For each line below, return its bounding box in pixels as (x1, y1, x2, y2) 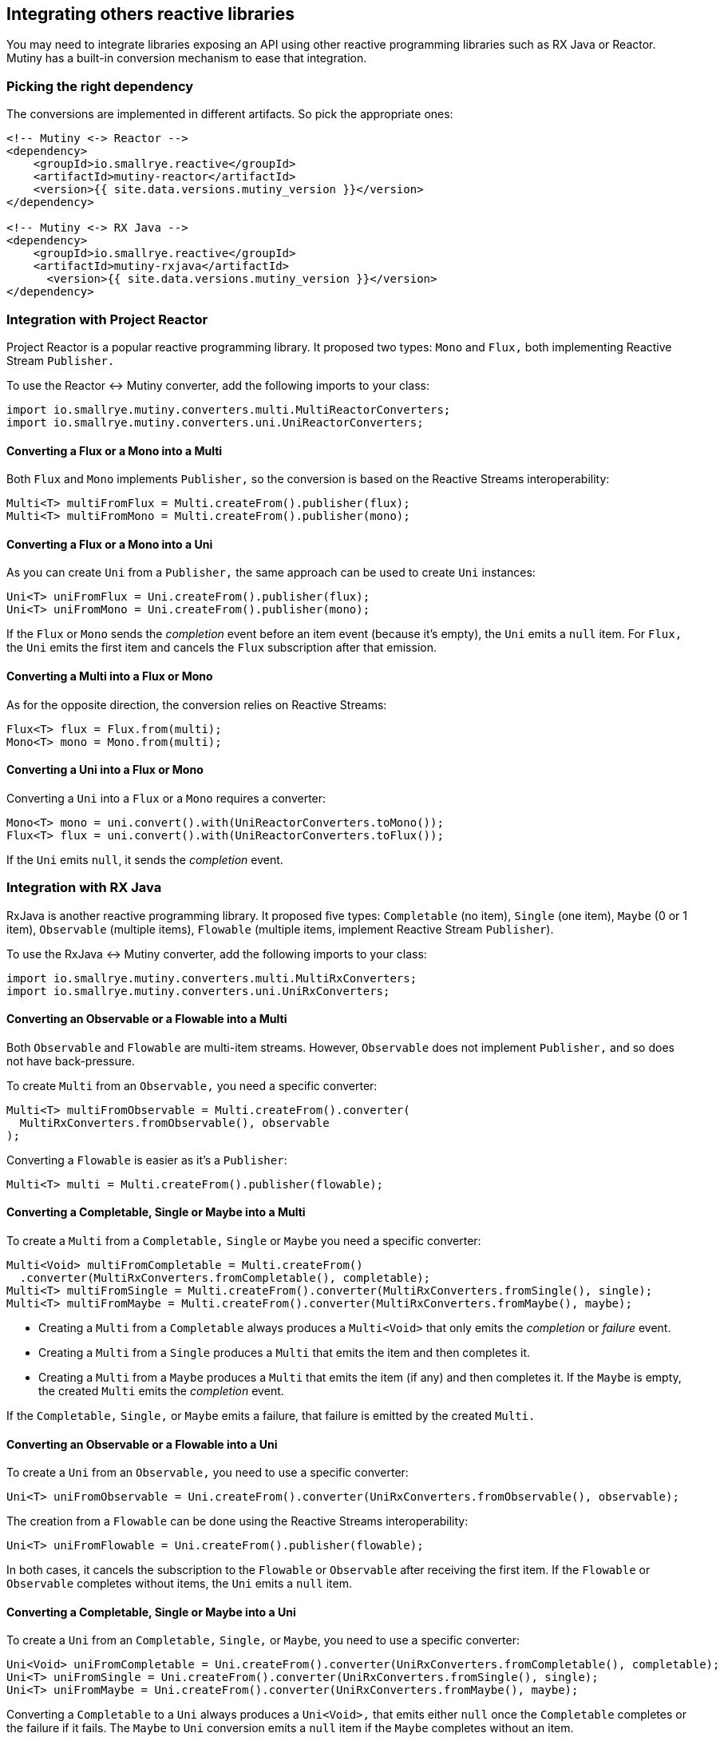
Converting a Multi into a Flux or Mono (6, 668, 213, 683)
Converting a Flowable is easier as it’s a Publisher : (6, 1152, 287, 1167)
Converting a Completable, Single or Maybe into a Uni (6, 1604, 296, 1619)
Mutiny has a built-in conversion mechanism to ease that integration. (6, 51, 367, 65)
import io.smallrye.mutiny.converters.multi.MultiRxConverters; (6, 971, 417, 985)
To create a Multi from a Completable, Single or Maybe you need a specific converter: (6, 1233, 481, 1247)
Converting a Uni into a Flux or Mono (6, 763, 204, 777)
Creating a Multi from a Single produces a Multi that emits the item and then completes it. (38, 1345, 531, 1359)
